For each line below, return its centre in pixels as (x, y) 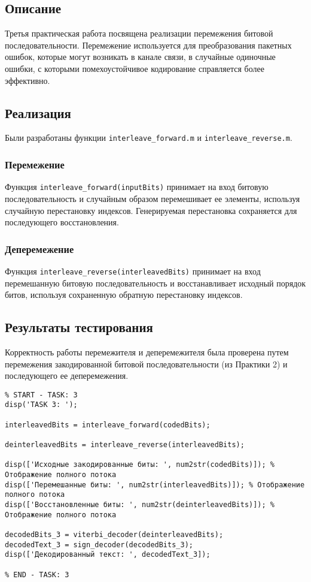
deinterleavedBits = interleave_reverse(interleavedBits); (125, 445)
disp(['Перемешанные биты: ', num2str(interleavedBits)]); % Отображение (155, 485)
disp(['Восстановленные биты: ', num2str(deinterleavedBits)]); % (140, 504)
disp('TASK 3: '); (41, 405)
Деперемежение (39, 248)
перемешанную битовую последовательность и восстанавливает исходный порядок (155, 283)
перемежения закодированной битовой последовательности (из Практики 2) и (146, 364)
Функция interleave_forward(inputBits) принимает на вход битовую (137, 187)
